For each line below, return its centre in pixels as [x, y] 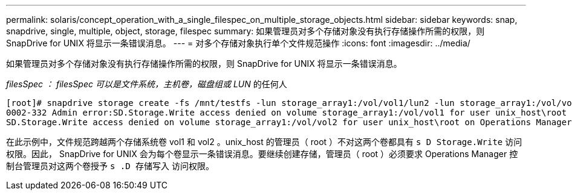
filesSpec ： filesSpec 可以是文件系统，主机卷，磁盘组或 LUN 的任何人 [147, 84]
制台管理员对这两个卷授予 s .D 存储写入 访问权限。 [110, 166]
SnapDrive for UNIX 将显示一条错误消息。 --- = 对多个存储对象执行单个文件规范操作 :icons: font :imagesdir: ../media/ [238, 43]
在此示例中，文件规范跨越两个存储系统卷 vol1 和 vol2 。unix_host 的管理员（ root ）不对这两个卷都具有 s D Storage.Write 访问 [264, 142]
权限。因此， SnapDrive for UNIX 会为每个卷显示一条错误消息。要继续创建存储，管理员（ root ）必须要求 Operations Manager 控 [262, 154]
